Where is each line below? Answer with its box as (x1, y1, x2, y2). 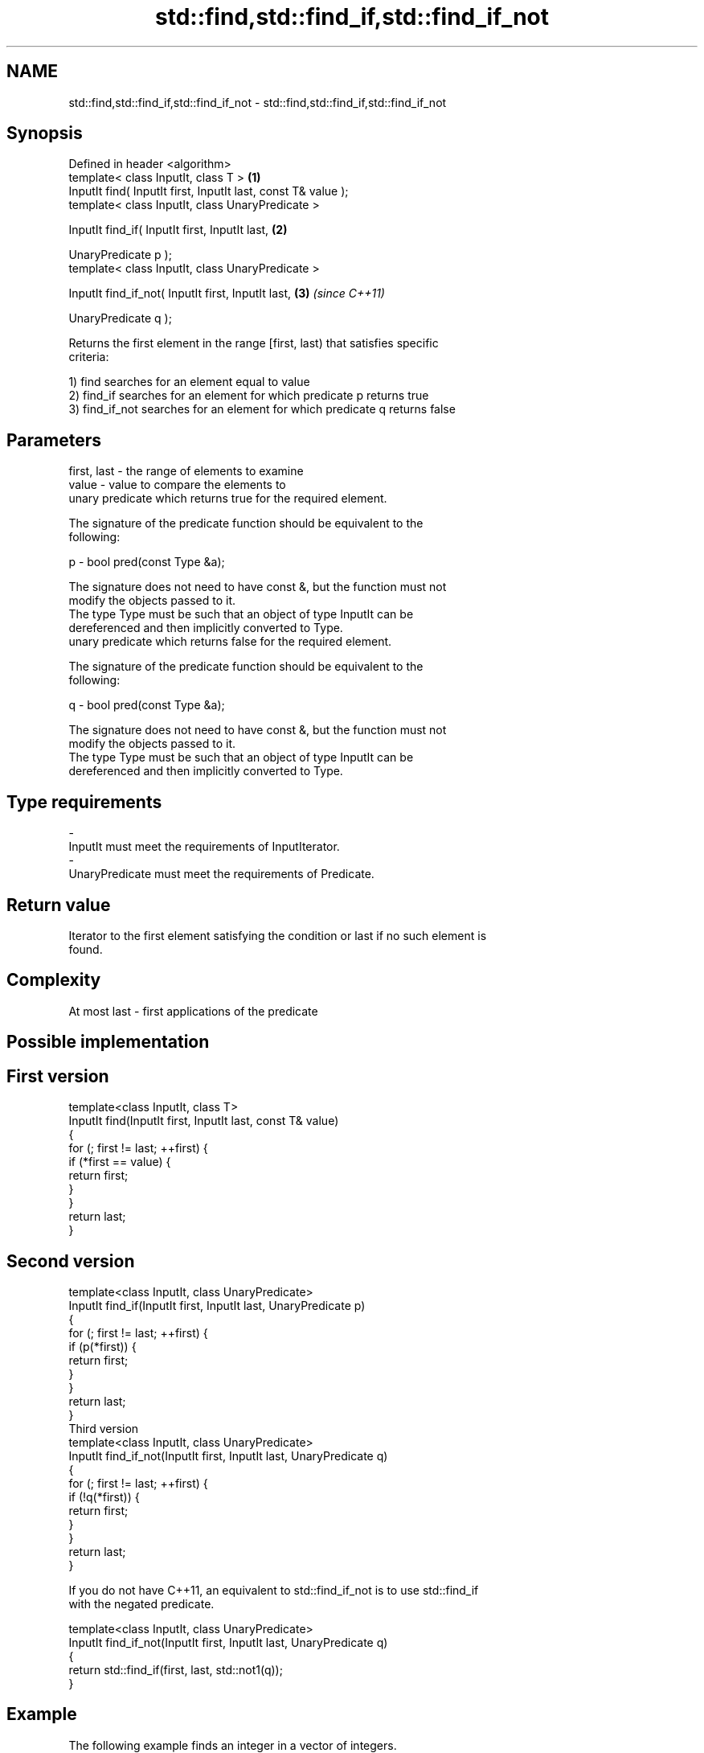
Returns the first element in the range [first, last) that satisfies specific (68, 336, 439, 351)
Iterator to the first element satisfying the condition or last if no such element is (68, 928, 487, 942)
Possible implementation (6, 1032, 210, 1053)
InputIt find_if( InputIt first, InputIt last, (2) (68, 223, 288, 237)
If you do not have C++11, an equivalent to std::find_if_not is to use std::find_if (68, 1583, 479, 1597)
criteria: (68, 350, 109, 364)
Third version (68, 1421, 139, 1435)
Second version (6, 1250, 135, 1271)
